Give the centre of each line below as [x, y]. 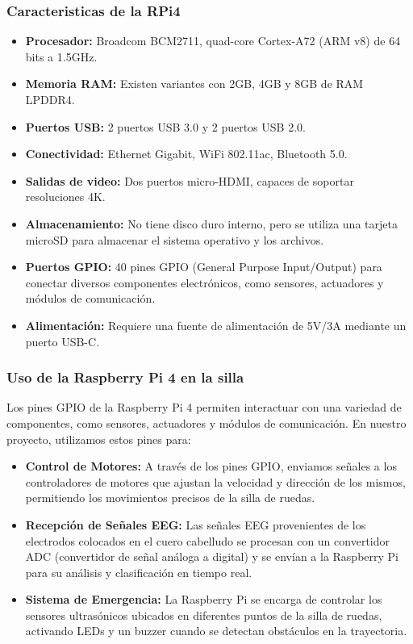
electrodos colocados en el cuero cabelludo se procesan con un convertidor [207, 540]
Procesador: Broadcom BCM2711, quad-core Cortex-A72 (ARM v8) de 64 [213, 41]
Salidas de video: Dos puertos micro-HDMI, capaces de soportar [190, 180]
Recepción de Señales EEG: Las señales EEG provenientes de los [196, 524]
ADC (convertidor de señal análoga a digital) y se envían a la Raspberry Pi [212, 556]
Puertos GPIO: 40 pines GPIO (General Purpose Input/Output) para [204, 267]
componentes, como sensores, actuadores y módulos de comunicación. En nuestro [206, 422]
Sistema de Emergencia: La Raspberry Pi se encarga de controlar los [204, 599]
